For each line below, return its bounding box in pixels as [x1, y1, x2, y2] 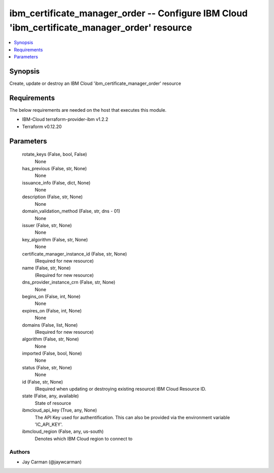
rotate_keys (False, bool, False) [22, 151, 87, 157]
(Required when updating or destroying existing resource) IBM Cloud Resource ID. [35, 386, 207, 392]
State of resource [35, 400, 72, 406]
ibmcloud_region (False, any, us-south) [22, 428, 104, 434]
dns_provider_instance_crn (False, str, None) [22, 279, 116, 286]
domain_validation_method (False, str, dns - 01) [22, 208, 120, 214]
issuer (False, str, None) [22, 223, 72, 229]
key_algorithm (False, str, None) [22, 236, 88, 242]
